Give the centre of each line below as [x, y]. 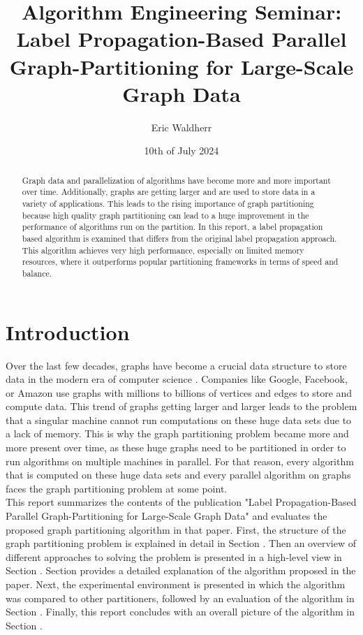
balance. [37, 273]
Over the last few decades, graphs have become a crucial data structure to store [176, 365]
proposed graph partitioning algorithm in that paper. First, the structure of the [176, 529]
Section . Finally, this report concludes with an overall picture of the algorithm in [180, 612]
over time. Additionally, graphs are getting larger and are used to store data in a [169, 192]
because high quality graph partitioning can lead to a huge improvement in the [165, 215]
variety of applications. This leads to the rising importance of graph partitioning [168, 203]
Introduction [68, 331]
